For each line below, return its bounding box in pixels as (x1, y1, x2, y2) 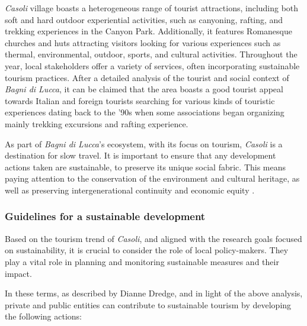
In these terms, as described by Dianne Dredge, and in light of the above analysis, (5, 287, 303, 299)
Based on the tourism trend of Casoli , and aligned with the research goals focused (5, 232, 302, 244)
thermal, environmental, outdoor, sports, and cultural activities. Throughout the (5, 48, 298, 60)
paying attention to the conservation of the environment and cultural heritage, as (5, 172, 300, 185)
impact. (5, 267, 32, 279)
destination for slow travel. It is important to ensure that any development (5, 149, 276, 162)
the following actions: (5, 310, 82, 322)
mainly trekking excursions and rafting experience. (5, 117, 188, 130)
